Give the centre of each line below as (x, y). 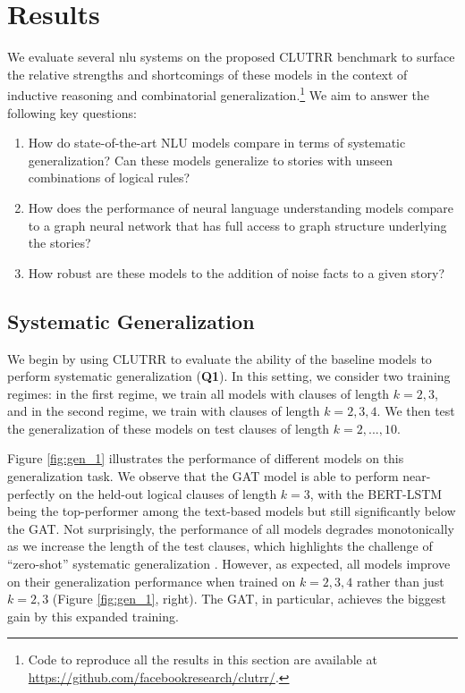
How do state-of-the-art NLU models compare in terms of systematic (217, 143)
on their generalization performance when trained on (152, 581)
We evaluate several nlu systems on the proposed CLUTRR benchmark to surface (231, 57)
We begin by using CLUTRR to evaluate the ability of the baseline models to (220, 358)
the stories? (59, 243)
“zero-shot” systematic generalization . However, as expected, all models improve (229, 564)
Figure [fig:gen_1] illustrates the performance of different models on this (206, 458)
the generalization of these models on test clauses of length (169, 428)
